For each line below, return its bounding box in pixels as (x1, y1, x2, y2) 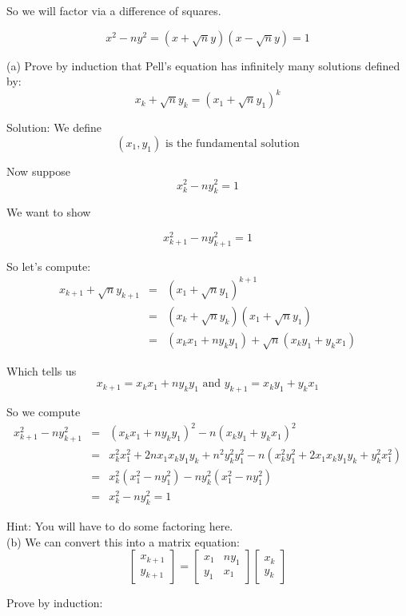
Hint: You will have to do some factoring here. (6, 518, 233, 535)
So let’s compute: (6, 257, 91, 274)
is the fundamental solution (165, 137, 300, 149)
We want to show (6, 204, 91, 221)
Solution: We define (6, 119, 102, 136)
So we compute (6, 403, 81, 420)
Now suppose (6, 162, 70, 179)
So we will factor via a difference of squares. (6, 2, 221, 18)
